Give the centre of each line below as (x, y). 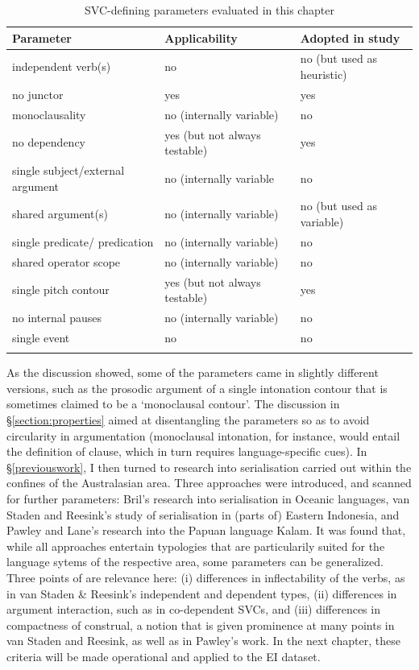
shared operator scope (66, 261)
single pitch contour (61, 290)
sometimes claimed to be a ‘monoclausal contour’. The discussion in (173, 404)
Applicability (201, 37)
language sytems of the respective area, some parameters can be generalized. (195, 562)
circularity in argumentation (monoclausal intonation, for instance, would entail (203, 435)
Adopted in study (350, 37)
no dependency (49, 142)
